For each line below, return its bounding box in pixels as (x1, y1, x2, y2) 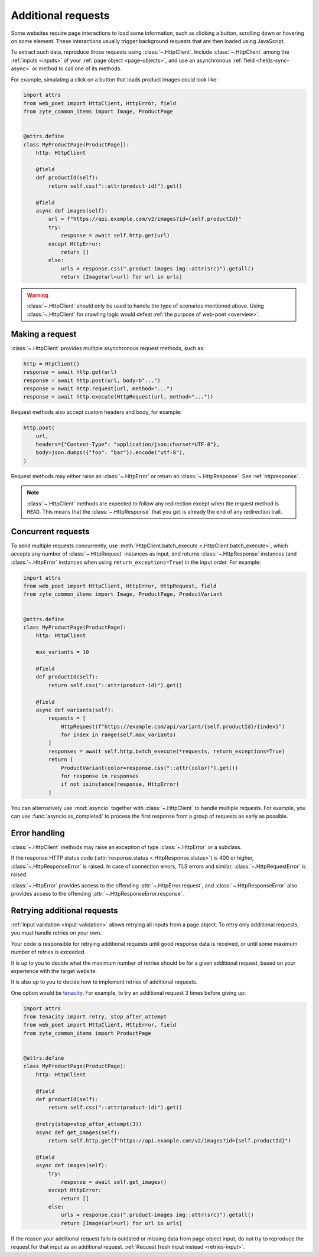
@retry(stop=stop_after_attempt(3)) (35, 1121, 142, 1128)
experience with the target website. (11, 967, 97, 974)
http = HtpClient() (23, 360, 80, 367)
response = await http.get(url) (23, 369, 118, 376)
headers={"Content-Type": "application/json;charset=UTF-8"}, (35, 441, 220, 448)
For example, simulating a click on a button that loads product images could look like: (11, 76, 219, 83)
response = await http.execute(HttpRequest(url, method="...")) (23, 393, 214, 400)
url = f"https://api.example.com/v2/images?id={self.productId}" (48, 216, 242, 223)
